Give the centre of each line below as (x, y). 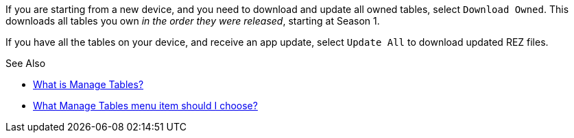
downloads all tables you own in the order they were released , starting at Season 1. (193, 21)
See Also (26, 63)
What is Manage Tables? (88, 84)
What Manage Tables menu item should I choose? (145, 106)
